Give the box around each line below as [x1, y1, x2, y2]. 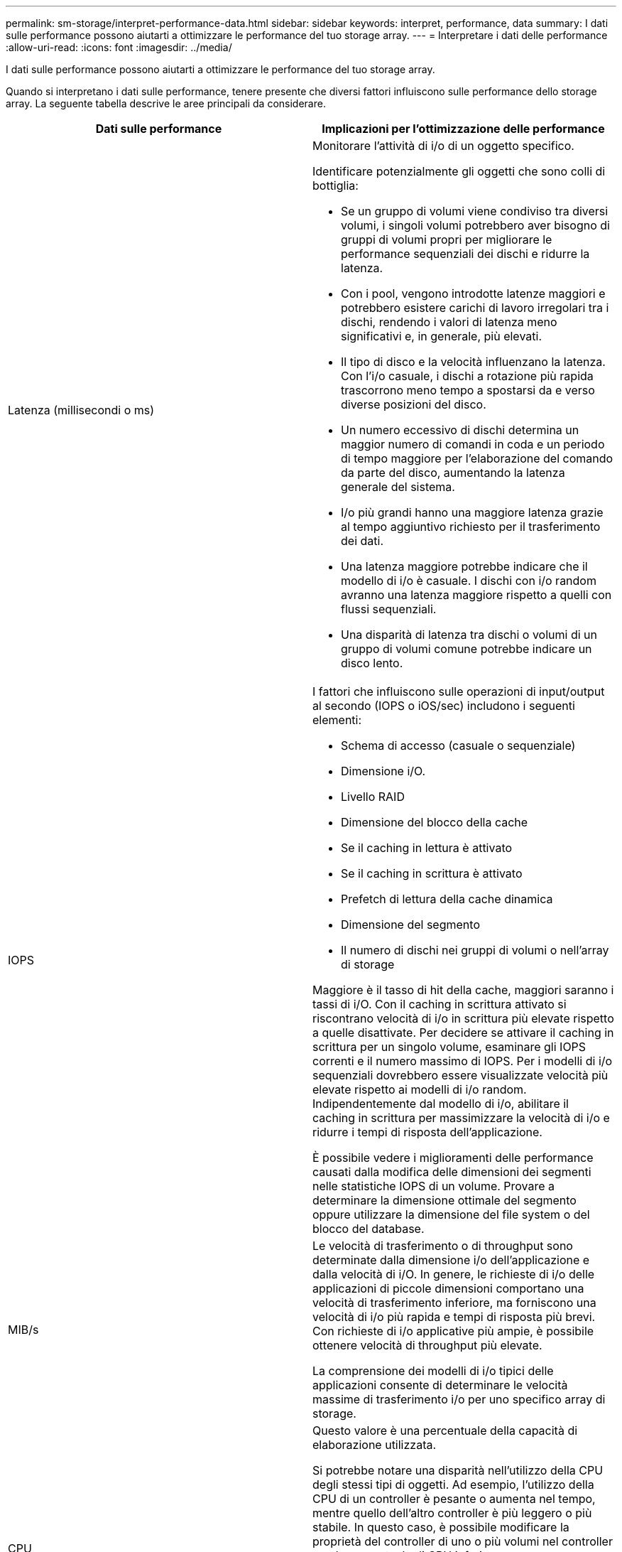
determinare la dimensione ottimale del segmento [312, 1193, 577, 1207]
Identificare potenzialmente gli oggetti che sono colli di [312, 164, 606, 178]
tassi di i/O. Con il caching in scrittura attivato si [312, 997, 567, 1011]
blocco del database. [312, 1222, 425, 1236]
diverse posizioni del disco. [341, 397, 486, 411]
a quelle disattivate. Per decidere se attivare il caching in [312, 1025, 614, 1040]
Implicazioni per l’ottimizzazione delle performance [322, 122, 605, 136]
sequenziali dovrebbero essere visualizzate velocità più [312, 1068, 609, 1082]
